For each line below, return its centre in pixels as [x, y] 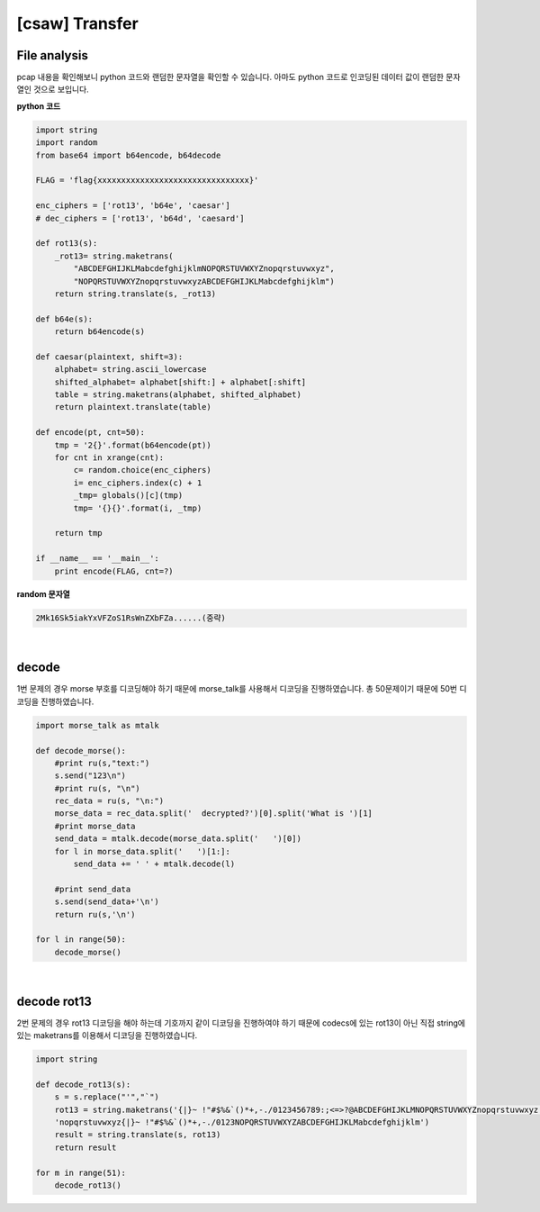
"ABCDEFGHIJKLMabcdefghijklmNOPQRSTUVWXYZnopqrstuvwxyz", [204, 269]
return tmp [78, 533]
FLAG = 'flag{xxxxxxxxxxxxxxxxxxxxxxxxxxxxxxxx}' [147, 181]
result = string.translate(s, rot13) [138, 1135]
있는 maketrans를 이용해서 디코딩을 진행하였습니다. [107, 1036]
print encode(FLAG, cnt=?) [114, 571]
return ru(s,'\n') [95, 914]
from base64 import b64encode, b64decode [128, 155]
